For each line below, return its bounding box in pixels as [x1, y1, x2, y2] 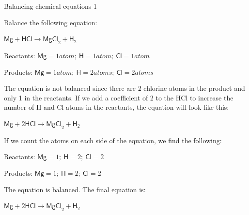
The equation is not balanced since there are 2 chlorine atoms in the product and [4, 83, 245, 93]
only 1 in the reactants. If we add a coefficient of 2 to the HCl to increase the [4, 92, 233, 102]
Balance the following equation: [4, 17, 97, 27]
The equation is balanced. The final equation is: [4, 184, 146, 194]
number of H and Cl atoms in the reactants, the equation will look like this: [4, 102, 229, 112]
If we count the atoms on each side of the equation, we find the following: [4, 135, 222, 145]
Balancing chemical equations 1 [4, 1, 97, 11]
